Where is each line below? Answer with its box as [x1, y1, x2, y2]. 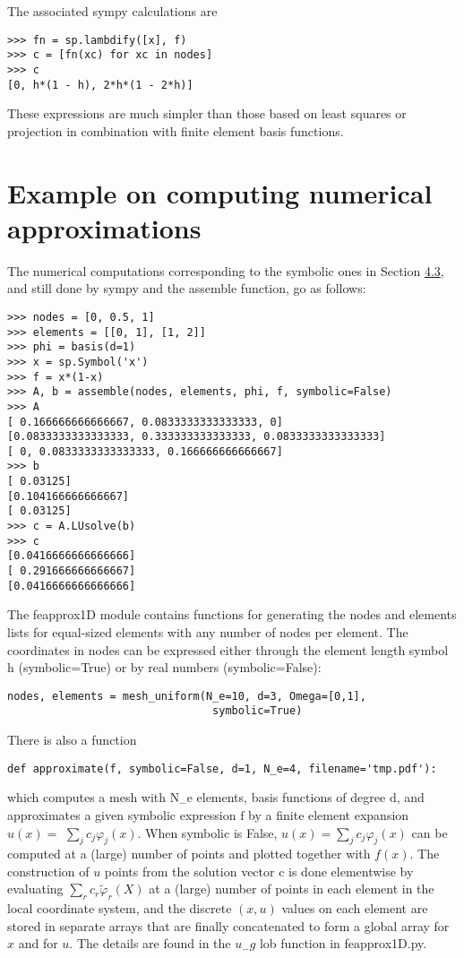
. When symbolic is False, [137, 823, 278, 841]
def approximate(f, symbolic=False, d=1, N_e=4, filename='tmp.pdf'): [7, 762, 437, 775]
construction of [7, 861, 90, 880]
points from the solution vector [104, 861, 275, 880]
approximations [7, 209, 202, 246]
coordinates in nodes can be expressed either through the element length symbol [7, 640, 449, 659]
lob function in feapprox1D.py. [259, 934, 427, 953]
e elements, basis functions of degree [186, 788, 386, 807]
